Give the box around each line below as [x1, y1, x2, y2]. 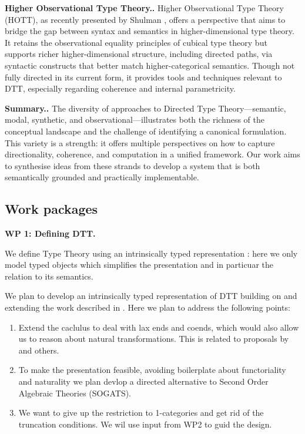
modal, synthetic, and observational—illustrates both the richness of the [5, 113, 264, 126]
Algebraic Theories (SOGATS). [18, 386, 132, 399]
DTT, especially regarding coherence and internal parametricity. [5, 82, 236, 95]
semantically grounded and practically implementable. [5, 171, 199, 183]
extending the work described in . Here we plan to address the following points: [5, 301, 290, 314]
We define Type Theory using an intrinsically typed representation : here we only [5, 247, 298, 259]
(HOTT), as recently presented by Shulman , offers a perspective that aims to [5, 13, 286, 25]
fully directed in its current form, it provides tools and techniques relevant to [5, 70, 282, 83]
